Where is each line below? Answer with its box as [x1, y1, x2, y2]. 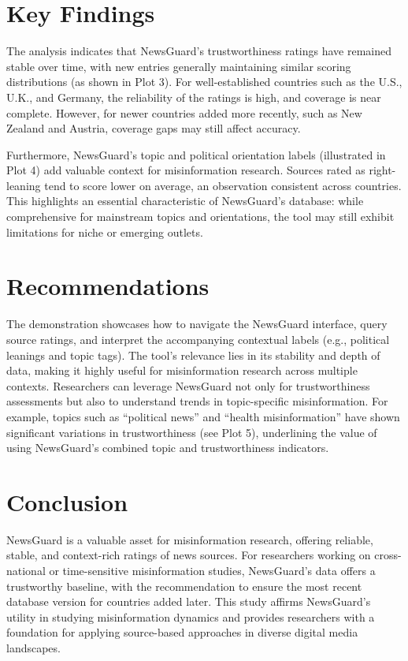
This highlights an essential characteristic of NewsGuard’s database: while [6, 192, 364, 209]
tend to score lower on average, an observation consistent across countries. [44, 177, 402, 193]
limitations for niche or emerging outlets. [6, 223, 203, 240]
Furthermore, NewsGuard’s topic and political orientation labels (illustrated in [6, 146, 386, 162]
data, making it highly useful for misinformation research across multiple [6, 362, 358, 379]
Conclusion [6, 485, 128, 517]
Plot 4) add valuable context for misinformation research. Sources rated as [6, 162, 365, 178]
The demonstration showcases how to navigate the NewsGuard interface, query [6, 316, 388, 332]
